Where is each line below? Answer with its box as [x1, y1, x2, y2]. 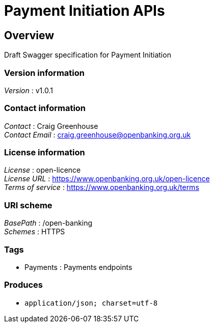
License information [4, 147, 85, 158]
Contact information [4, 103, 86, 114]
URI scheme [4, 200, 52, 210]
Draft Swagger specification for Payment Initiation [4, 50, 171, 60]
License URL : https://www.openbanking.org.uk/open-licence [4, 174, 210, 183]
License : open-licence [4, 166, 81, 175]
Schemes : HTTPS [4, 227, 65, 236]
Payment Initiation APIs [4, 2, 165, 19]
